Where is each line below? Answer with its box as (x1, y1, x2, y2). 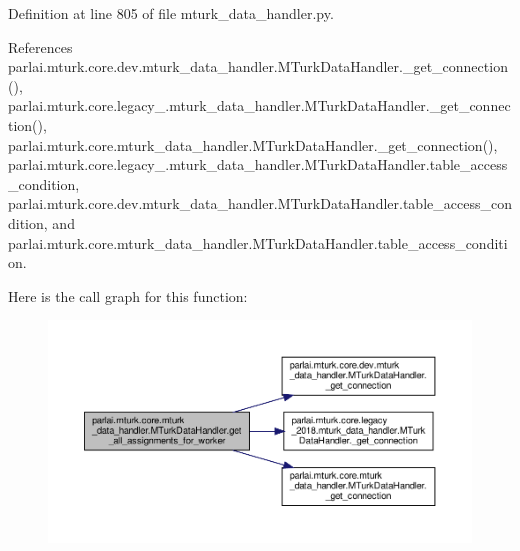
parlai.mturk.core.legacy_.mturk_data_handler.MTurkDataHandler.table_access (8, 154, 508, 175)
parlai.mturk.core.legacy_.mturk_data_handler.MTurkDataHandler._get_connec (8, 95, 511, 116)
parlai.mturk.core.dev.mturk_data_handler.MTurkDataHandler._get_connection (8, 56, 508, 77)
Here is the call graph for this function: (8, 285, 248, 306)
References (8, 36, 73, 57)
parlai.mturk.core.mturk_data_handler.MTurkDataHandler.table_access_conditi (8, 232, 508, 253)
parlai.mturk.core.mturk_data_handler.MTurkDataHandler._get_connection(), (8, 134, 498, 155)
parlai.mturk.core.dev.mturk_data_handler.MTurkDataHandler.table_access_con (8, 193, 512, 214)
